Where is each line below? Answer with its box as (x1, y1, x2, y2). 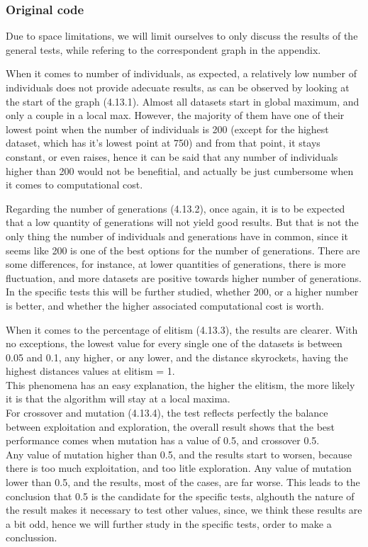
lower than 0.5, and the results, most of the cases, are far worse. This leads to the (6, 475, 360, 490)
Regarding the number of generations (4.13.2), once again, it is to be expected (6, 201, 345, 215)
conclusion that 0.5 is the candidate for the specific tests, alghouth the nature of (6, 488, 355, 503)
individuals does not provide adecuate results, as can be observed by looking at (6, 80, 350, 94)
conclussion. (6, 530, 57, 545)
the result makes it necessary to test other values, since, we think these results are (6, 502, 362, 517)
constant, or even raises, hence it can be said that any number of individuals (6, 149, 338, 164)
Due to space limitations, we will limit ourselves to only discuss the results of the (6, 28, 358, 43)
